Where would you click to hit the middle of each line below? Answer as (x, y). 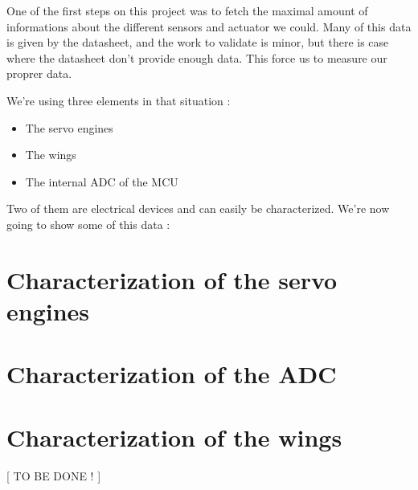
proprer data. (39, 73)
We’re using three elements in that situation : (119, 100)
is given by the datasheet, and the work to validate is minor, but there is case (198, 42)
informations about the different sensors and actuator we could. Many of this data (209, 26)
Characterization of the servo (172, 279)
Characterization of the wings (174, 437)
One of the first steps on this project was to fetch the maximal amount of (187, 10)
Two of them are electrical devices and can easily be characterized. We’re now (198, 208)
